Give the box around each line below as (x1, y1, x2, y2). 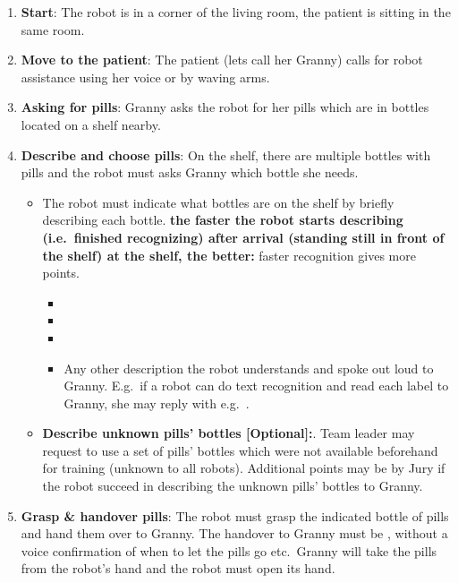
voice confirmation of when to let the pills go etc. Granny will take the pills (21, 541, 437, 560)
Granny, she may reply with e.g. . (64, 393, 250, 412)
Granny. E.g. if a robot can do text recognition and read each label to (64, 376, 449, 395)
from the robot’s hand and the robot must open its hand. (21, 559, 335, 578)
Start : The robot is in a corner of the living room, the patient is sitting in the (21, 3, 451, 21)
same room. (21, 20, 85, 39)
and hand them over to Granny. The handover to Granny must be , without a (21, 524, 448, 543)
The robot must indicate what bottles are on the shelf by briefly (42, 193, 394, 211)
